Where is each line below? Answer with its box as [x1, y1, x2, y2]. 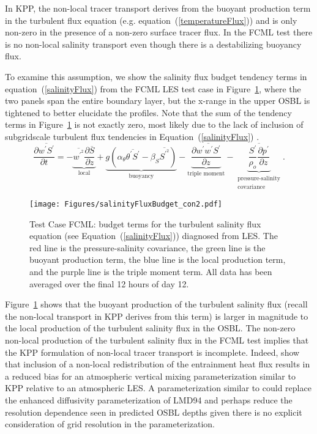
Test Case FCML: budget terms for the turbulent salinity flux [29, 217, 261, 230]
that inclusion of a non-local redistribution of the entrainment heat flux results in [5, 358, 310, 370]
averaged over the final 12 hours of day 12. [29, 277, 189, 290]
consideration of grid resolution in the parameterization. [5, 417, 215, 430]
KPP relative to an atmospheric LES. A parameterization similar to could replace [5, 381, 311, 394]
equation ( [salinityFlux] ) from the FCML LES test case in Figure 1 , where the [5, 82, 301, 95]
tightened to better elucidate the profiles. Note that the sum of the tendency [5, 106, 292, 119]
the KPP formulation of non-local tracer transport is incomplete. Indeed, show [5, 345, 300, 358]
